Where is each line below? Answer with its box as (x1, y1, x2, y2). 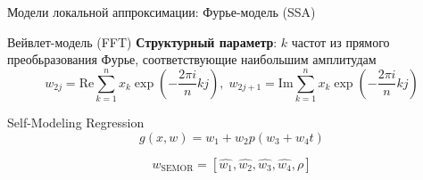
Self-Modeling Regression (7, 113, 145, 132)
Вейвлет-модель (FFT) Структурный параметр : (7, 32, 278, 51)
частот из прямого (291, 32, 390, 51)
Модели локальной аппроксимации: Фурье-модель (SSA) (7, 3, 316, 20)
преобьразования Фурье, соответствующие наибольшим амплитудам (7, 50, 377, 69)
